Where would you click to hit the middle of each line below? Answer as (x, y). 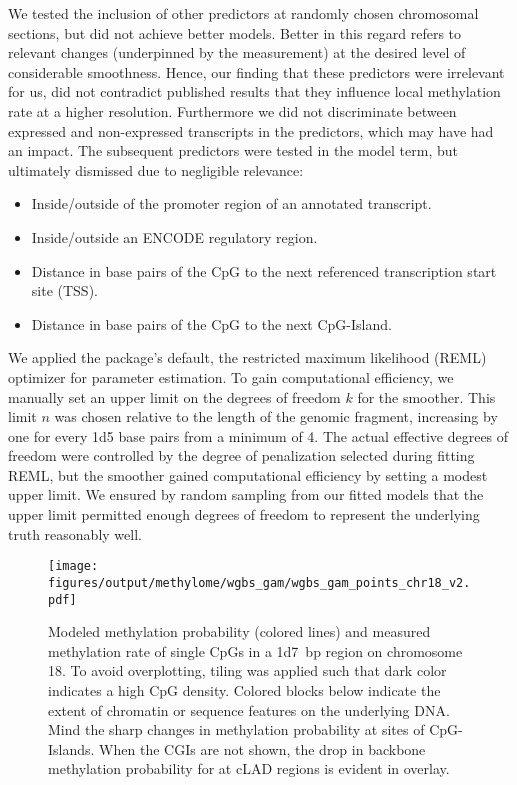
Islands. (71, 748)
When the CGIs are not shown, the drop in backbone (262, 748)
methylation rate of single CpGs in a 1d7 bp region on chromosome (255, 650)
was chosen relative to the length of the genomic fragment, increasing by (276, 416)
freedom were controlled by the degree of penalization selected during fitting (241, 455)
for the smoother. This (426, 396)
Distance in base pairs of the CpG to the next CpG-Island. (211, 323)
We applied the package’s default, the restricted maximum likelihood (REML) (247, 357)
